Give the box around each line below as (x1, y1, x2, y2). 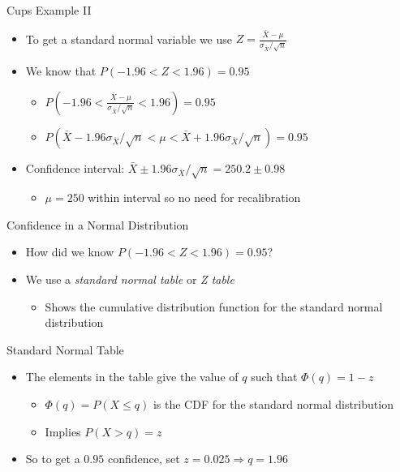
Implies (45, 423, 81, 440)
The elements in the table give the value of (25, 368, 239, 385)
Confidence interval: (25, 159, 125, 176)
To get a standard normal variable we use (25, 30, 232, 47)
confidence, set (107, 450, 180, 467)
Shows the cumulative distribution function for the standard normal (45, 298, 383, 315)
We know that (25, 62, 97, 79)
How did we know (25, 243, 114, 260)
